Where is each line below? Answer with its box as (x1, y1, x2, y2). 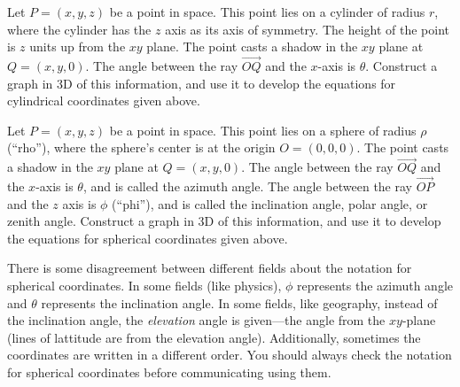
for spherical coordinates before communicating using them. (7, 362, 331, 381)
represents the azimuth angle (296, 275, 453, 294)
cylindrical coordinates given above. (7, 91, 200, 110)
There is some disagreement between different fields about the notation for (7, 259, 412, 277)
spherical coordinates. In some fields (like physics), (7, 275, 282, 294)
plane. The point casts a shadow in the (146, 37, 358, 56)
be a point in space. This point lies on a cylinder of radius (109, 3, 425, 20)
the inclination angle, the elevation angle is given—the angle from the (7, 311, 386, 329)
